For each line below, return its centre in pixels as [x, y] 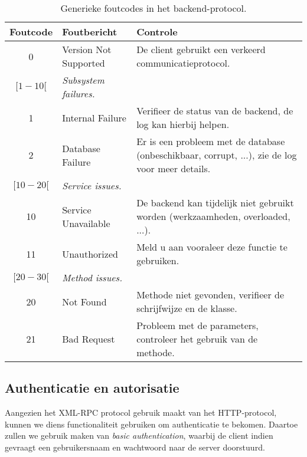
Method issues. [92, 277]
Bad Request [89, 339]
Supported [84, 63]
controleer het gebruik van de [197, 339]
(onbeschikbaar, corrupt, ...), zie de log [217, 155]
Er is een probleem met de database [211, 141]
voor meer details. [174, 168]
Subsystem [83, 80]
